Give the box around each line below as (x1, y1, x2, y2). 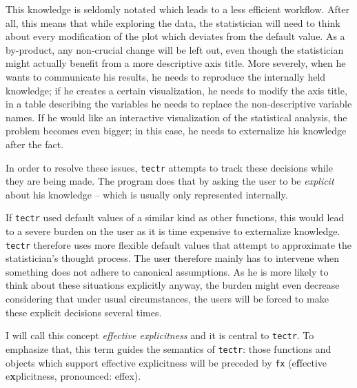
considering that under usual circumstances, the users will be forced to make (6, 292, 329, 306)
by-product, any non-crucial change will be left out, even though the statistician (6, 42, 344, 57)
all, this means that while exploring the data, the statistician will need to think (6, 15, 340, 30)
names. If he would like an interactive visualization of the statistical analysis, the (6, 110, 347, 124)
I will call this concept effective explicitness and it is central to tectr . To (6, 328, 314, 343)
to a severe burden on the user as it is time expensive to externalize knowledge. (6, 224, 340, 238)
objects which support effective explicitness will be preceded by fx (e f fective (6, 355, 327, 369)
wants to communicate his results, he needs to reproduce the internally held (6, 69, 326, 83)
